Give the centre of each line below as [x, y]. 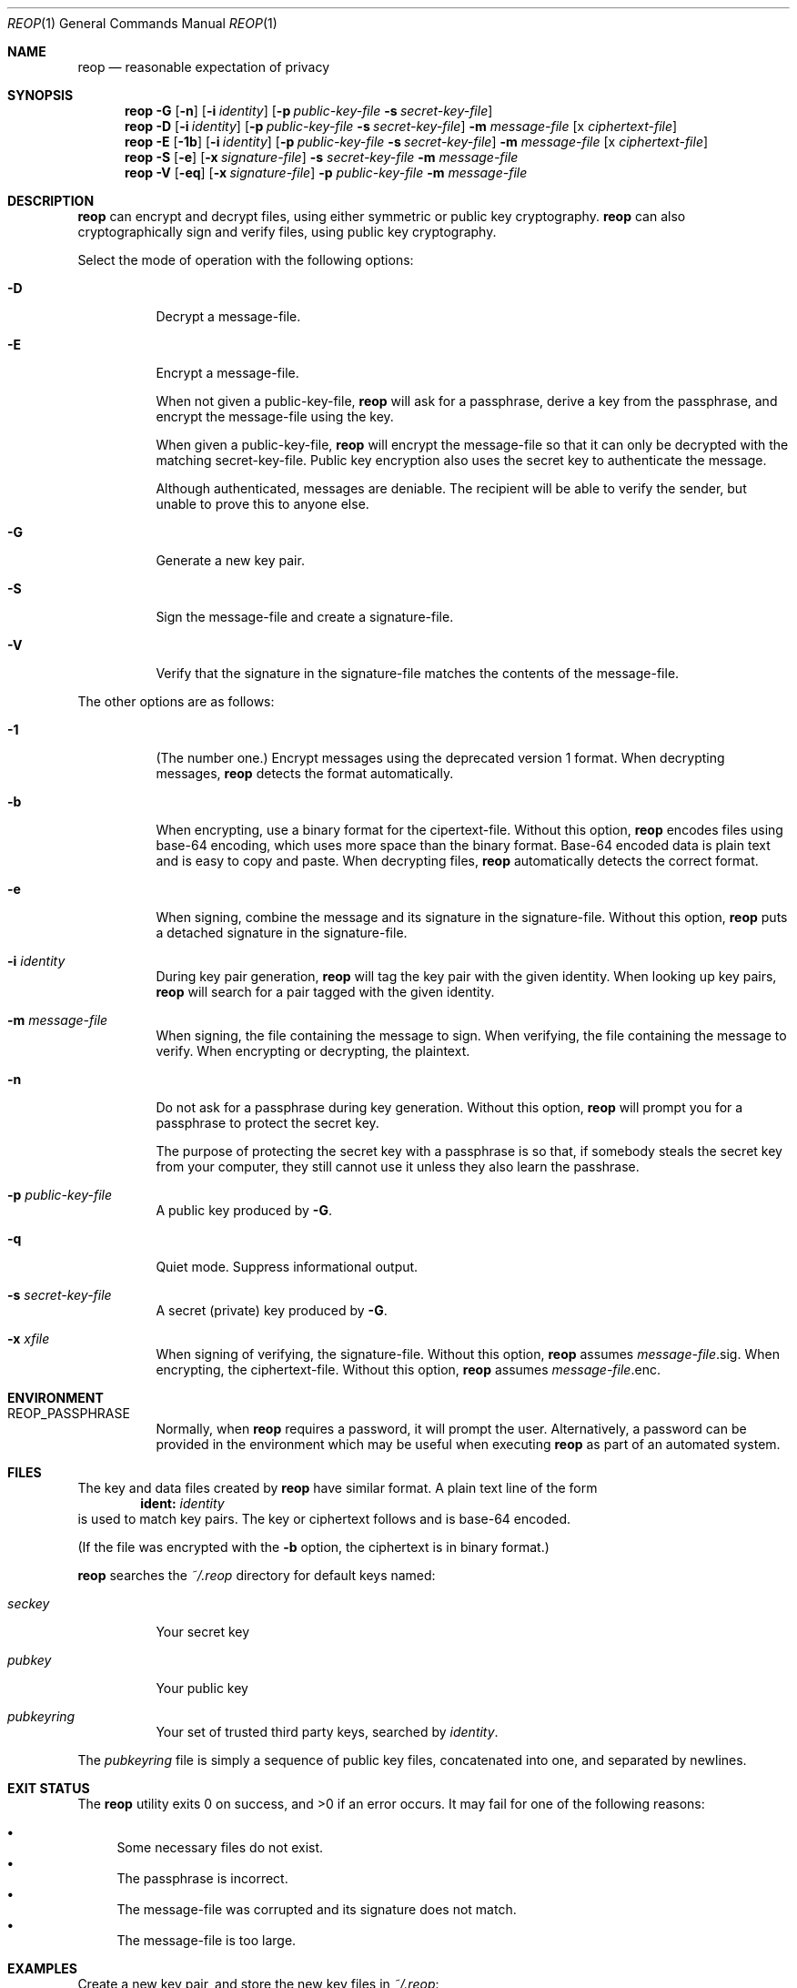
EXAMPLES [42, 1968]
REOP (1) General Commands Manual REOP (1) [142, 23]
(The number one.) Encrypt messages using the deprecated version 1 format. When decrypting [440, 758]
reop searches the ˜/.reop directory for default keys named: [257, 1575]
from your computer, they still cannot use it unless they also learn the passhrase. [398, 1166]
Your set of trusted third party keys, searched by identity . [327, 1732]
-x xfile [29, 1339]
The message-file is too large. [207, 1940]
